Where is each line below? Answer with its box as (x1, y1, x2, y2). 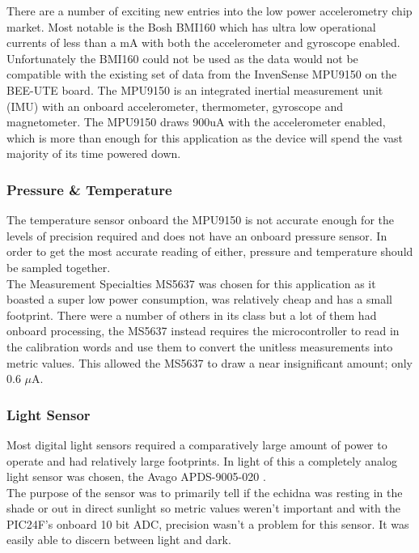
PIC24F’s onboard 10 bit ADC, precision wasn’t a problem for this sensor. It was (6, 515, 409, 532)
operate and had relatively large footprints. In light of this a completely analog (6, 452, 397, 469)
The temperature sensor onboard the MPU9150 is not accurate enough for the (6, 211, 394, 228)
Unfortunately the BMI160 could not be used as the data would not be (6, 49, 358, 66)
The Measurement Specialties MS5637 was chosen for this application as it (6, 274, 376, 291)
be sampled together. (6, 258, 111, 275)
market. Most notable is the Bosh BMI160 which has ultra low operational (6, 18, 376, 35)
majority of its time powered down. (6, 145, 181, 162)
